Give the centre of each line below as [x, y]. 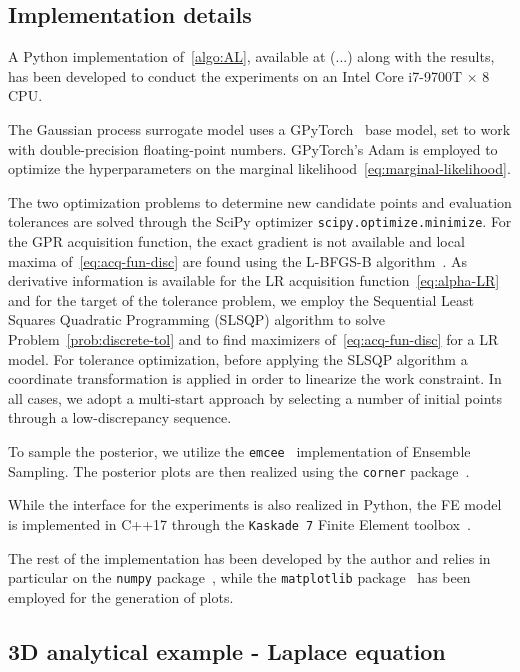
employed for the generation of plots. [121, 596]
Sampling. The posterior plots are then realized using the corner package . [239, 470]
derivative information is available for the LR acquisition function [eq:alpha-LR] [254, 280]
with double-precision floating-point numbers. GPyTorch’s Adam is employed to [253, 148]
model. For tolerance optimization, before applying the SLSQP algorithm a [238, 358]
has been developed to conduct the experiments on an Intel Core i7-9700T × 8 [249, 75]
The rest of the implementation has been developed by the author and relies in [249, 557]
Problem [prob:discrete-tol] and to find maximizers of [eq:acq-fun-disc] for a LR [253, 338]
